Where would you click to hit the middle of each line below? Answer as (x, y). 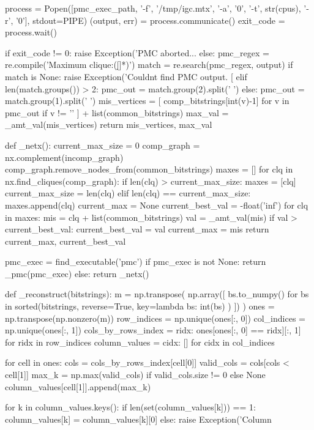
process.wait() (31, 32)
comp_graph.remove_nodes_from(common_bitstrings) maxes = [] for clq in (149, 169)
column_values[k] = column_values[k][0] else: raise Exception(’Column (138, 419)
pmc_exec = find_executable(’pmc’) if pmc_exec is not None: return (136, 261)
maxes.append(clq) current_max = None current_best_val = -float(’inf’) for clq (157, 205)
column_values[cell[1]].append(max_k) (78, 386)
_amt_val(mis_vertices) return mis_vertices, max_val (109, 124)
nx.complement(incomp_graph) (64, 157)
